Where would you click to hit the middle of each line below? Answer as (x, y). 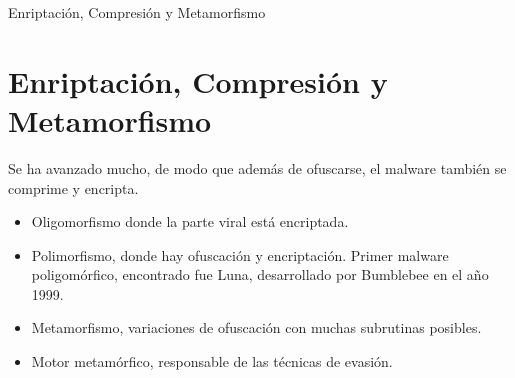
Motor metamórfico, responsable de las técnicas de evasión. (212, 361)
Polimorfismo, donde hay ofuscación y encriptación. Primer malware (240, 254)
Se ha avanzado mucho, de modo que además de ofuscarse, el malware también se (257, 167)
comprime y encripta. (73, 187)
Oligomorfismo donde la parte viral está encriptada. (190, 221)
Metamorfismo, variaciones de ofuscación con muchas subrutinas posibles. (256, 327)
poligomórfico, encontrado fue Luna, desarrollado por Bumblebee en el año (260, 274)
